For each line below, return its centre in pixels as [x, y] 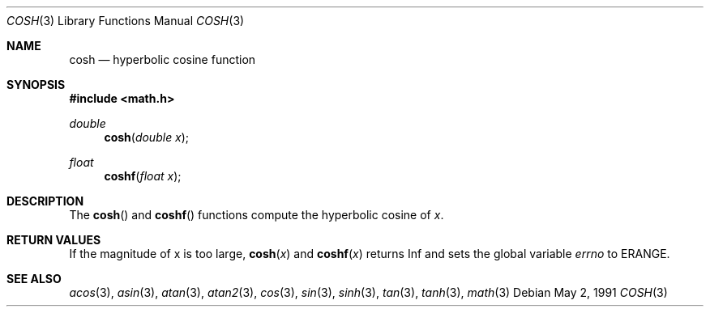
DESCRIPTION [45, 201]
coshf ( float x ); [143, 176]
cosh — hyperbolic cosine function [163, 59]
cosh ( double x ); [147, 137]
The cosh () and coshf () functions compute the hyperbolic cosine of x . [257, 215]
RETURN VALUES [54, 240]
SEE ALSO [34, 279]
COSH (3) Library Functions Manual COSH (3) [126, 21]
